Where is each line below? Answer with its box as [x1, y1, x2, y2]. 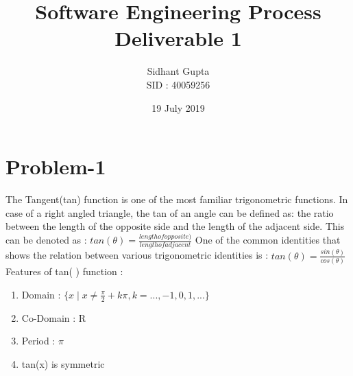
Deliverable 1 [114, 24, 242, 52]
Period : [21, 333, 56, 348]
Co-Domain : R [21, 310, 86, 325]
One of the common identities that [195, 233, 341, 247]
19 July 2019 [151, 100, 205, 115]
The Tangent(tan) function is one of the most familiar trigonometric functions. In [5, 192, 348, 207]
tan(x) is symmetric [21, 356, 105, 371]
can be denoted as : [5, 233, 87, 247]
